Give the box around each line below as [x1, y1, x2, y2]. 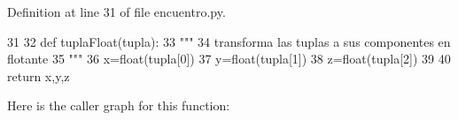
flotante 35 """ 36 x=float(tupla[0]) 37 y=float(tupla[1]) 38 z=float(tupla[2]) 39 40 [7, 49, 451, 68]
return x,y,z [7, 66, 70, 85]
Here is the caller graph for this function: [7, 96, 230, 115]
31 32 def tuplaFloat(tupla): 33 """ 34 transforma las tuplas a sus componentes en [7, 32, 451, 50]
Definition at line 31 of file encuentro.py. [7, 3, 226, 20]
